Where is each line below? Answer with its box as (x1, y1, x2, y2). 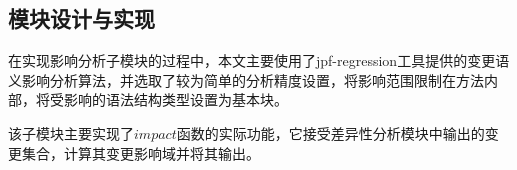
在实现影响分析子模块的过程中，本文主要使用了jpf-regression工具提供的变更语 (8, 50, 510, 71)
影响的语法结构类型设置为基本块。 (63, 89, 288, 110)
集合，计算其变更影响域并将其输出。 (21, 142, 260, 163)
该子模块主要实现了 (8, 122, 134, 143)
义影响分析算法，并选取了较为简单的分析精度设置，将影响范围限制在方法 (8, 69, 484, 90)
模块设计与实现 (8, 3, 155, 34)
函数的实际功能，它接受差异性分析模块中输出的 (176, 122, 485, 143)
